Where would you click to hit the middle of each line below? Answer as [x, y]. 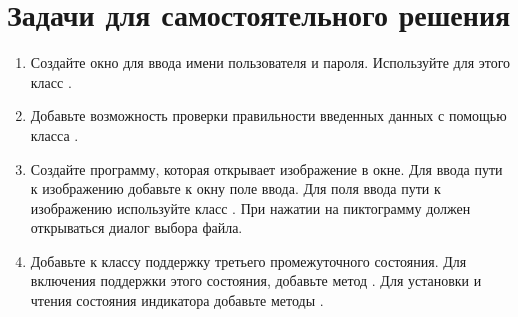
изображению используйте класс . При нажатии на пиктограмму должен [250, 207]
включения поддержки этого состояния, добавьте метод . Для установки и [256, 280]
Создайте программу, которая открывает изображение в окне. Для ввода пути [266, 168]
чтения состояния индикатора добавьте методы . [177, 300]
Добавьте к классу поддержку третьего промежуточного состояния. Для [248, 260]
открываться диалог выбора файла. [136, 227]
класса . [54, 134]
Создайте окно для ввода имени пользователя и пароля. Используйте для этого [270, 62]
